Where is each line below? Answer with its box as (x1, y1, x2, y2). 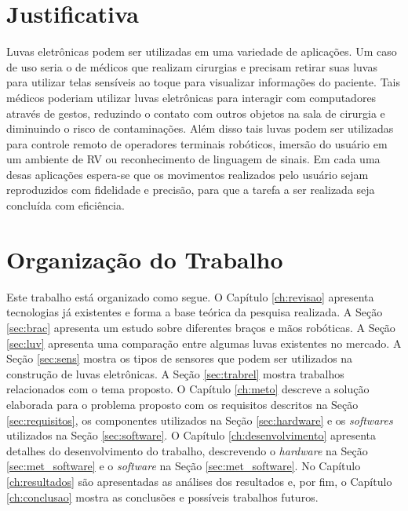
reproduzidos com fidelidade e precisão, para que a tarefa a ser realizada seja (6, 181, 375, 198)
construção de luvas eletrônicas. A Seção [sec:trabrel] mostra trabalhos (6, 365, 344, 381)
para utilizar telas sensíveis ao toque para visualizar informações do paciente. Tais (6, 74, 400, 90)
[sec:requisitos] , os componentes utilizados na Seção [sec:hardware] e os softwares (6, 411, 393, 428)
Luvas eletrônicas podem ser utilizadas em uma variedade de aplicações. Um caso (6, 43, 397, 60)
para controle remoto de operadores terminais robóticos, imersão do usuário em (6, 135, 388, 151)
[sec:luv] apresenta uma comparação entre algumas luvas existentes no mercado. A (6, 334, 402, 351)
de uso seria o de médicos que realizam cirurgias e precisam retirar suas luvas (6, 58, 377, 75)
